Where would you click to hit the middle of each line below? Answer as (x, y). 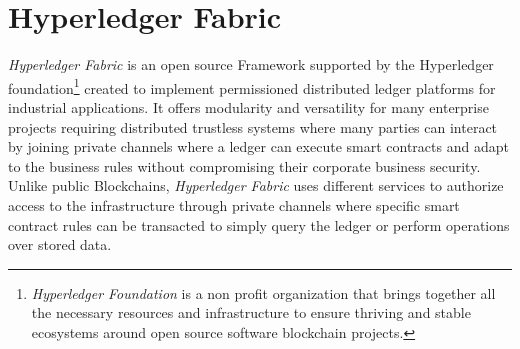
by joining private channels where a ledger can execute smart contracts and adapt (258, 146)
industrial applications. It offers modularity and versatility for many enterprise (248, 106)
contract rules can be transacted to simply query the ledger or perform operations (259, 224)
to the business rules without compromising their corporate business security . (244, 165)
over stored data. (60, 244)
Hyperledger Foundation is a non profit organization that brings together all (263, 292)
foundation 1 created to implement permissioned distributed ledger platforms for (252, 86)
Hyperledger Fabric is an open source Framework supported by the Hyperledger (251, 64)
